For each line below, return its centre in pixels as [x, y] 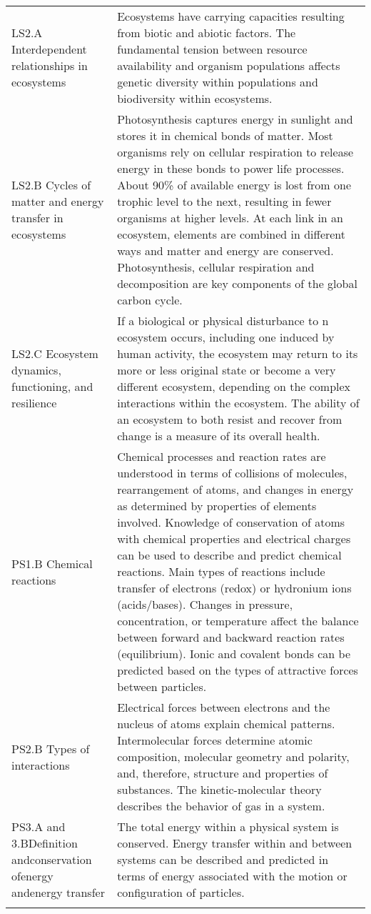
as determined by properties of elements [217, 506]
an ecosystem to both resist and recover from [230, 419]
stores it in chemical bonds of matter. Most [225, 135]
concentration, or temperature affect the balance [238, 621]
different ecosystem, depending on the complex [234, 386]
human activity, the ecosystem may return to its [238, 353]
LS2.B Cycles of [51, 185]
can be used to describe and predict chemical [229, 555]
